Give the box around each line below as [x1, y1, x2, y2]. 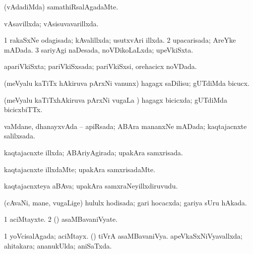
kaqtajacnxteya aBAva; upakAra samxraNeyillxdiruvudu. [4, 181, 178, 191]
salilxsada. [4, 130, 35, 141]
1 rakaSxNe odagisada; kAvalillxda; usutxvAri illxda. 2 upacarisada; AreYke [4, 35, 236, 45]
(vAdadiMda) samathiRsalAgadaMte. [4, 1, 118, 11]
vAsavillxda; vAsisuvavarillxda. [4, 18, 99, 28]
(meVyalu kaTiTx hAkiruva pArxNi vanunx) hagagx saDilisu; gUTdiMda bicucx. [4, 77, 250, 88]
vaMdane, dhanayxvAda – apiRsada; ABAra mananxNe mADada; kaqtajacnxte [4, 121, 247, 131]
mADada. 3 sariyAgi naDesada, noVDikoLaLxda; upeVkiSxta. [4, 44, 193, 55]
